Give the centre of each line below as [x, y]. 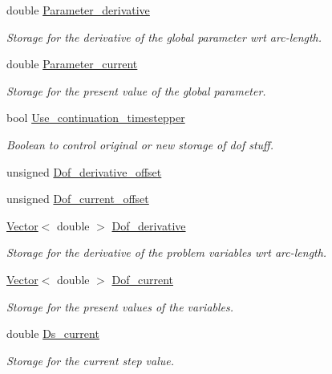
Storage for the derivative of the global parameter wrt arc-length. [164, 37]
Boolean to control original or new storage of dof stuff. [140, 144]
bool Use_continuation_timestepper [96, 118]
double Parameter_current [72, 64]
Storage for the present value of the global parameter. [136, 90]
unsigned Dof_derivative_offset [84, 171]
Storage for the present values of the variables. [120, 306]
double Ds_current [53, 333]
